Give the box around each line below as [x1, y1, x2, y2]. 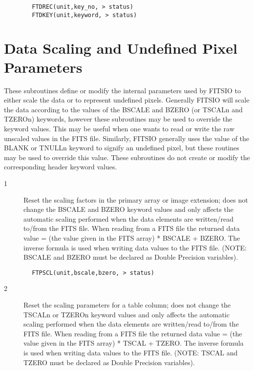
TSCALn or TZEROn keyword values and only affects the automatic [23, 309, 230, 319]
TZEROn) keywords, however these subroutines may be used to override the [4, 114, 233, 124]
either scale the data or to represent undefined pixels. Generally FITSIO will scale [4, 95, 250, 105]
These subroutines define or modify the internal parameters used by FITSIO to [4, 85, 241, 95]
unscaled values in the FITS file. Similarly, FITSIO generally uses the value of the [4, 133, 250, 143]
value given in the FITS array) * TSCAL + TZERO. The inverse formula [23, 338, 244, 348]
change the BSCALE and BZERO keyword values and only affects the [23, 204, 233, 214]
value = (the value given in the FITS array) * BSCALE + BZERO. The [23, 232, 240, 243]
